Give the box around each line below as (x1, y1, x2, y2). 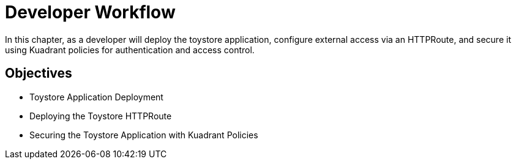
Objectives (5, 65, 72, 81)
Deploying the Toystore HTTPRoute (29, 110, 172, 121)
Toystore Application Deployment (29, 91, 163, 102)
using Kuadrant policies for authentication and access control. (5, 44, 255, 55)
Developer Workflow (5, 2, 176, 23)
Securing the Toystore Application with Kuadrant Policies (29, 129, 258, 140)
